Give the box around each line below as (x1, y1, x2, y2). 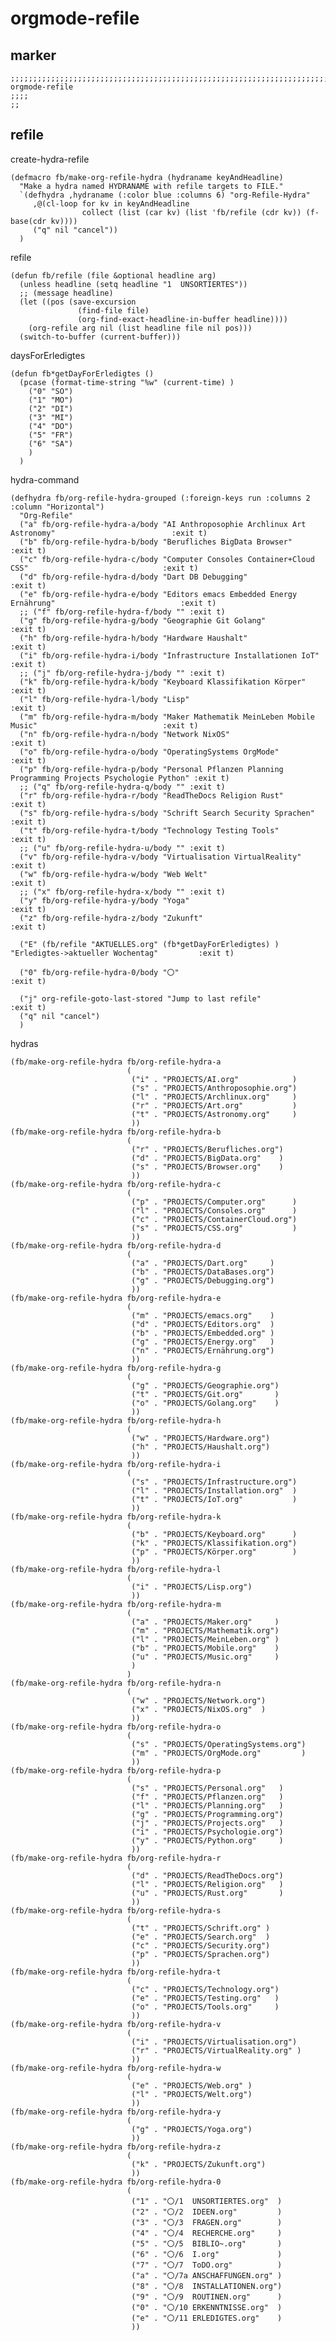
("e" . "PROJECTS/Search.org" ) (131, 1932, 271, 1942)
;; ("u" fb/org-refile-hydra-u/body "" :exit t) (19, 843, 226, 853)
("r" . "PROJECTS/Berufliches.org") (131, 1144, 284, 1154)
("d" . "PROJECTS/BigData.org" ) (131, 1153, 284, 1163)
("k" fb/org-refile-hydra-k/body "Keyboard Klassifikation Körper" (19, 677, 307, 687)
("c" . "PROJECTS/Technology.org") (131, 1984, 280, 1994)
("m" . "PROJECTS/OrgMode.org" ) (131, 1748, 307, 1758)
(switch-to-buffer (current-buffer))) (19, 332, 182, 342)
